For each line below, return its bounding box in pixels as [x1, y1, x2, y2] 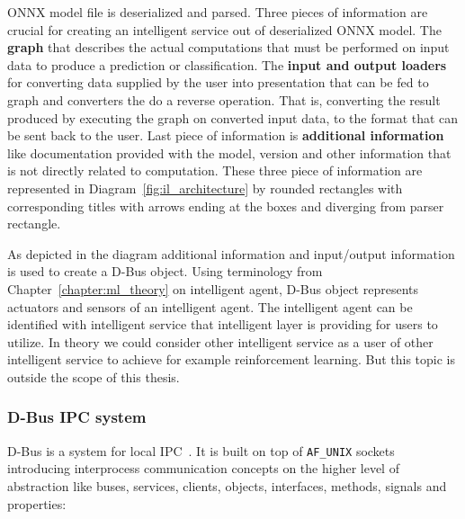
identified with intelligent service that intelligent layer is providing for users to [7, 315, 438, 334]
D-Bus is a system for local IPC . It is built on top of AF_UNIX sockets [7, 441, 395, 460]
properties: [7, 494, 67, 513]
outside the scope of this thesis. [7, 367, 180, 386]
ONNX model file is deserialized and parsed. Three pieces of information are [7, 3, 428, 21]
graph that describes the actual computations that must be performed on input [7, 38, 450, 57]
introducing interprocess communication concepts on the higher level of [7, 459, 399, 478]
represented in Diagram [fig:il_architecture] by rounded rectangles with [7, 178, 403, 197]
